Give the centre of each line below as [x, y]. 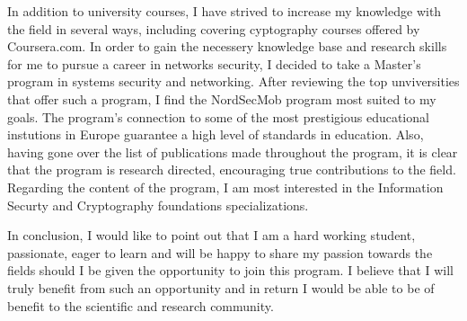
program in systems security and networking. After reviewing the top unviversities [233, 81]
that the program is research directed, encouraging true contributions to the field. [232, 169]
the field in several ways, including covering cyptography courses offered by [214, 28]
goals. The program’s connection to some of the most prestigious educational [218, 116]
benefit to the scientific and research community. [141, 305]
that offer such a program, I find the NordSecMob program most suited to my [222, 98]
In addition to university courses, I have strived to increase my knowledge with [225, 11]
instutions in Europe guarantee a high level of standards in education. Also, [216, 134]
